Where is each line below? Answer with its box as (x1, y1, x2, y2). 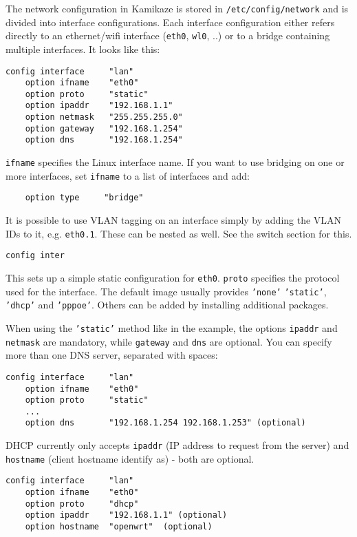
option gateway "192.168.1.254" (25, 123, 183, 134)
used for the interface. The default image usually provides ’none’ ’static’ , (6, 284, 327, 298)
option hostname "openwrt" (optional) (25, 522, 213, 532)
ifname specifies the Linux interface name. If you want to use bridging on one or (6, 155, 345, 169)
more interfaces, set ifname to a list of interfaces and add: (6, 168, 250, 182)
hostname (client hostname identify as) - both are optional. (6, 451, 255, 465)
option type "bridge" (25, 193, 144, 203)
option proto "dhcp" (25, 498, 139, 509)
